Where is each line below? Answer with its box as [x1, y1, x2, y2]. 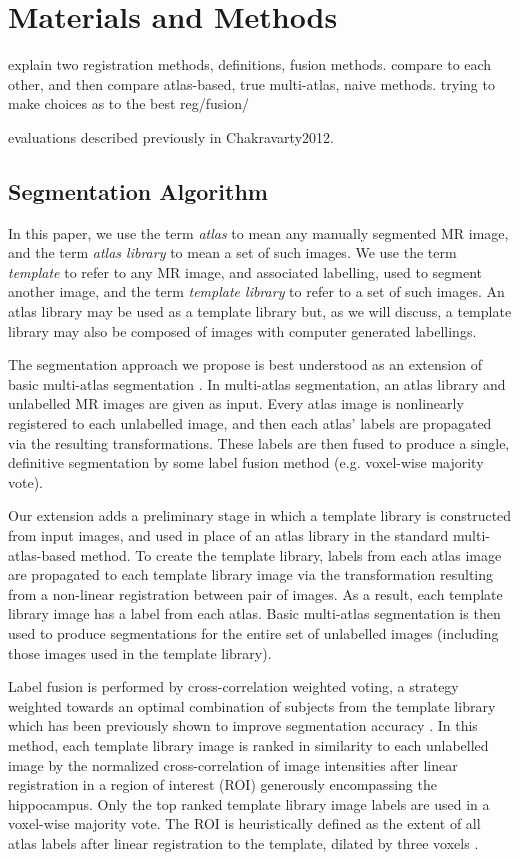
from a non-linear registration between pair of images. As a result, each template [8, 583, 503, 604]
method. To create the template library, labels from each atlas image [80, 544, 502, 565]
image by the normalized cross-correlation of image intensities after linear [8, 754, 458, 775]
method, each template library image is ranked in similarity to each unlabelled [8, 734, 489, 755]
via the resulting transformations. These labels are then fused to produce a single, [8, 432, 510, 453]
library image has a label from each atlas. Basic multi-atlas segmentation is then [8, 603, 501, 624]
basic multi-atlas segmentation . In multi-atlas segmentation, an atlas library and [8, 373, 506, 394]
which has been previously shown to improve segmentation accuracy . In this [8, 715, 478, 736]
